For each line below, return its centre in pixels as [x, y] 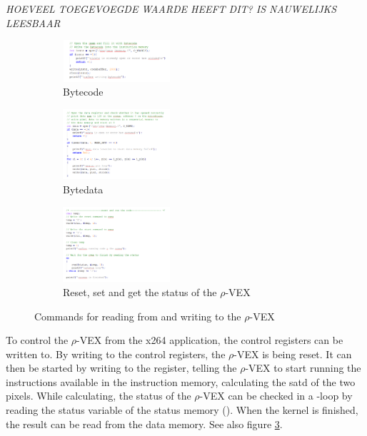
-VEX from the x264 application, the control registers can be [210, 340]
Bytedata [83, 189]
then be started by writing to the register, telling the [121, 368]
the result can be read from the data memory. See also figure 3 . [144, 424]
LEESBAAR [33, 22]
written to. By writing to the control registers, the [116, 354]
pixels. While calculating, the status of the [99, 396]
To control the [37, 340]
